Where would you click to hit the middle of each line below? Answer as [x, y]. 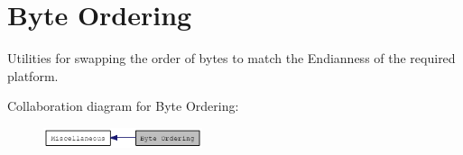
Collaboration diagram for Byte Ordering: [123, 106]
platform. [33, 75]
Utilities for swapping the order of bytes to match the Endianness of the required [231, 58]
